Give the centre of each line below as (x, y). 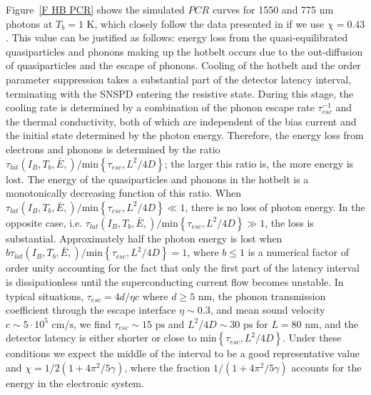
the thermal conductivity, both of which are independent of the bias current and (181, 121)
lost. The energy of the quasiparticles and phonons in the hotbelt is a (157, 179)
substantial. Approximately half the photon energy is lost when (144, 238)
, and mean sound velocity (268, 310)
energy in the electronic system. (75, 383)
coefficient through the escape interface (91, 310)
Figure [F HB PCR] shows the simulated (95, 9)
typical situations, (45, 296)
